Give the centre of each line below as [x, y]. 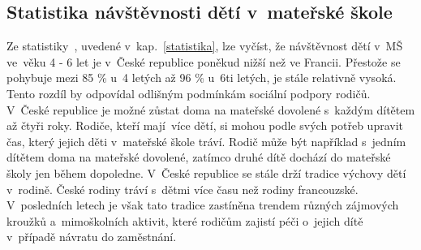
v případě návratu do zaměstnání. [92, 237]
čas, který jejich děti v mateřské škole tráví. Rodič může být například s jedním [206, 141]
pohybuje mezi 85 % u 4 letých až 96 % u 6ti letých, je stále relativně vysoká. [202, 78]
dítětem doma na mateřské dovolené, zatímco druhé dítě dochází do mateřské [199, 157]
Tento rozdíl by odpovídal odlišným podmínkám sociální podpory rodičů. [189, 93]
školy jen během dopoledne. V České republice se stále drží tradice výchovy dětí [206, 172]
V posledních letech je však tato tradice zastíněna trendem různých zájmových [203, 205]
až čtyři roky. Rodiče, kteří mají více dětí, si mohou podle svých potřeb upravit [205, 125]
